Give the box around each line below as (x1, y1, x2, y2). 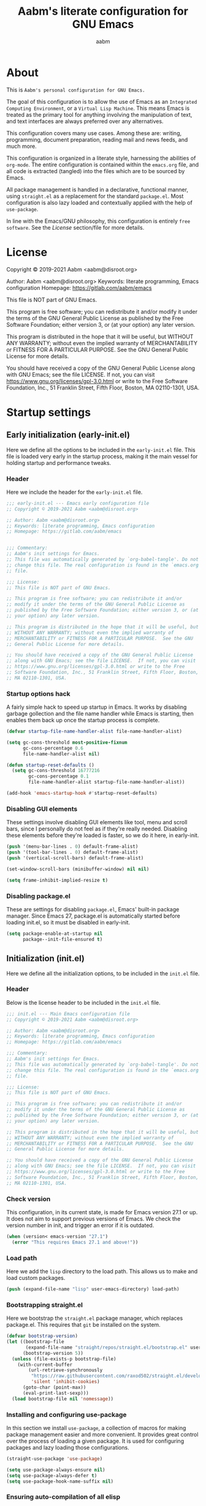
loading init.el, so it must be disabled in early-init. (6, 918, 131, 926)
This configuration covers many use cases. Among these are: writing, (6, 129, 182, 136)
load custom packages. (6, 1274, 66, 1282)
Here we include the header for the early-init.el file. (6, 488, 143, 496)
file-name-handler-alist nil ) (22, 751, 100, 757)
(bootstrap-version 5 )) (22, 1350, 84, 1356)
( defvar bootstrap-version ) (6, 1333, 78, 1340)
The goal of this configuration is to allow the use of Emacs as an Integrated (6, 98, 197, 105)
